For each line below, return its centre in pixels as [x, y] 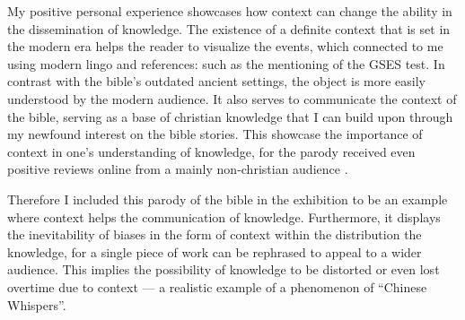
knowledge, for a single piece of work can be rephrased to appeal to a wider [215, 251]
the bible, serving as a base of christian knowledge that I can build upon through [230, 116]
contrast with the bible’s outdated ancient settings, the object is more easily [217, 81]
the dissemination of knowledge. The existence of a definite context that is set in [229, 28]
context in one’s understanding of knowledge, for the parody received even [211, 151]
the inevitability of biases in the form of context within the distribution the [215, 234]
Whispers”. [37, 304]
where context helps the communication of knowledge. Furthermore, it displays [224, 216]
